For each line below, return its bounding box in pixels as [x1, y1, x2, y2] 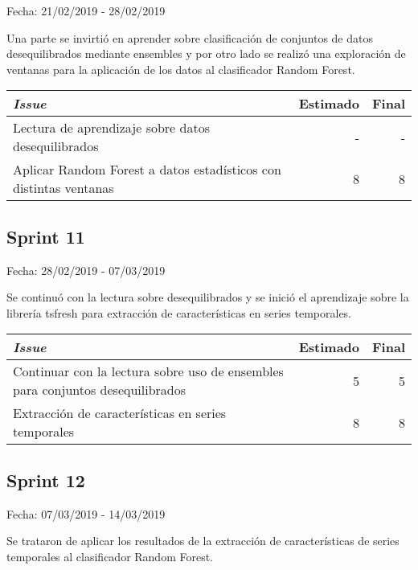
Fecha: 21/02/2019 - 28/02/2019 [6, 2, 166, 18]
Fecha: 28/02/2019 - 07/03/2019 [6, 261, 166, 278]
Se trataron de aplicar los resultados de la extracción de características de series [6, 532, 400, 549]
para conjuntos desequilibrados [13, 380, 186, 400]
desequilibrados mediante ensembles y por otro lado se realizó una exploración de [6, 45, 406, 62]
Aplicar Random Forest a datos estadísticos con [13, 160, 281, 179]
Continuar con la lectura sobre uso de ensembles [13, 362, 284, 381]
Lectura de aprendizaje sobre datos [13, 118, 210, 137]
